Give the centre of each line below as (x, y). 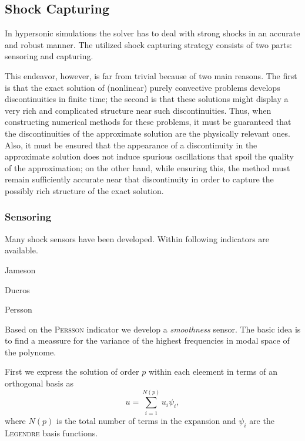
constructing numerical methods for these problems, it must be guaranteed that (148, 122)
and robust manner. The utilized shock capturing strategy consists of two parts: (148, 44)
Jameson (20, 269)
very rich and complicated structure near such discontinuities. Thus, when (138, 110)
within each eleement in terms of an (213, 372)
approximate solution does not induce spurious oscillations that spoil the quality (149, 156)
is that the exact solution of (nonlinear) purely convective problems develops (143, 87)
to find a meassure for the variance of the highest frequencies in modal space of (147, 340)
